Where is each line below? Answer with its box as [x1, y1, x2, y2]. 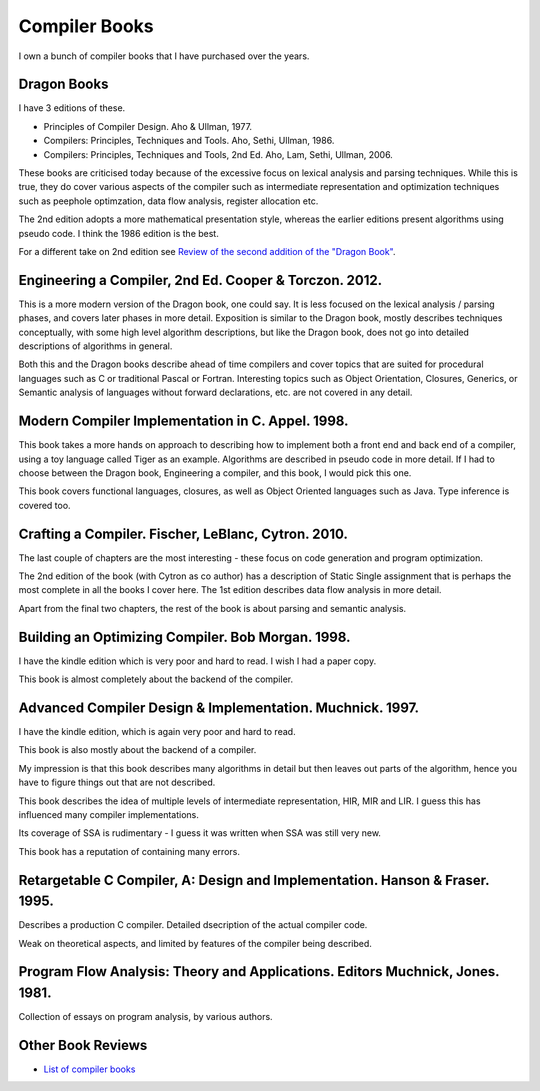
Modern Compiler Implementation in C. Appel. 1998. [18, 413, 349, 430]
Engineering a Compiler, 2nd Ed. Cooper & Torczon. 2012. [18, 271, 383, 289]
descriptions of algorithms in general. [18, 340, 173, 352]
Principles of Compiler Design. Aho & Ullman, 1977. [43, 120, 253, 132]
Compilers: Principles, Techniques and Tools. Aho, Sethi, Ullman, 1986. [43, 135, 335, 147]
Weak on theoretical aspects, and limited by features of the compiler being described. [18, 937, 372, 949]
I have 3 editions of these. [18, 102, 126, 114]
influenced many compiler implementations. [18, 808, 200, 820]
